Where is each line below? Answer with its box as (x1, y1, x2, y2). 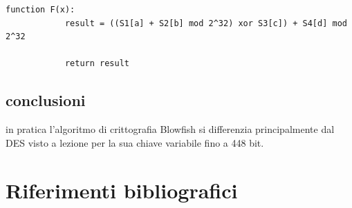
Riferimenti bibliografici (6, 176, 238, 204)
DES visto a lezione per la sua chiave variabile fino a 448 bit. (6, 135, 264, 149)
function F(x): (6, 5, 75, 14)
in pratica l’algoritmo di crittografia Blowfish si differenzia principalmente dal (6, 122, 335, 136)
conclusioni (6, 90, 86, 111)
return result (64, 59, 129, 69)
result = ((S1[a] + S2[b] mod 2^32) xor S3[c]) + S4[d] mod (64, 18, 347, 28)
